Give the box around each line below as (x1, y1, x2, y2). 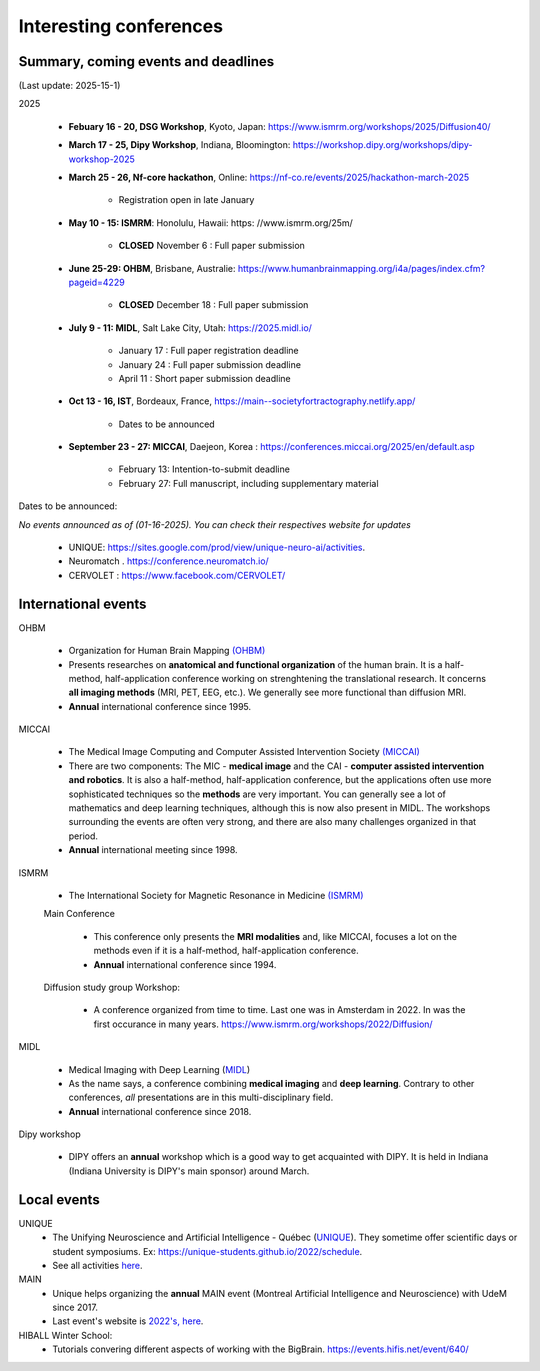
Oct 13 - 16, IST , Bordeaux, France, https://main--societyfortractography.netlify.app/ (68, 395, 416, 407)
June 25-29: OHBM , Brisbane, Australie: (68, 262, 236, 274)
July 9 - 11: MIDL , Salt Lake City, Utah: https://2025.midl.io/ (68, 321, 312, 334)
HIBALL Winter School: (18, 1329, 113, 1341)
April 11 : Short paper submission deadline (118, 372, 292, 384)
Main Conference (43, 908, 115, 920)
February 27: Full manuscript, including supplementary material (118, 477, 379, 489)
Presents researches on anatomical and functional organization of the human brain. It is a (68, 658, 443, 670)
